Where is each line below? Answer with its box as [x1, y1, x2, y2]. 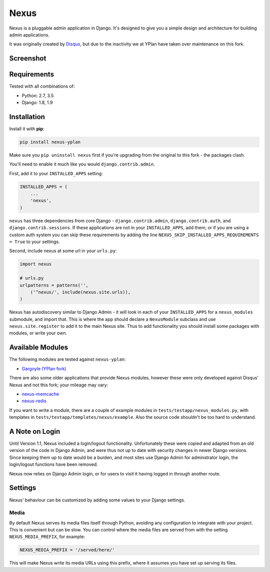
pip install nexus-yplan [19, 139, 81, 145]
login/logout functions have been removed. [9, 461, 98, 467]
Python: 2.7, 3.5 [21, 93, 54, 99]
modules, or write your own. [9, 330, 67, 336]
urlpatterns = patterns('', [19, 282, 88, 288]
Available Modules [9, 343, 68, 352]
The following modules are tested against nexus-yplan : [9, 356, 126, 362]
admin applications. [9, 32, 50, 38]
